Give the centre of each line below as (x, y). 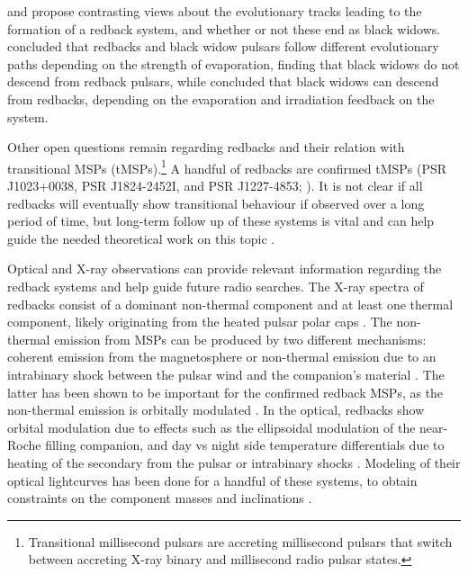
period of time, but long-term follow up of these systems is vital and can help (221, 221)
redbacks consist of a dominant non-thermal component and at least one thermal (230, 304)
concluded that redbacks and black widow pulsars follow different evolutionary (223, 46)
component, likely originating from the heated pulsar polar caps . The (200, 322)
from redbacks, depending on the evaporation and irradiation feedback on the (221, 99)
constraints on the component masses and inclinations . (160, 498)
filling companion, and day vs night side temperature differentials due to (245, 445)
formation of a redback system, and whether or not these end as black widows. (224, 28)
